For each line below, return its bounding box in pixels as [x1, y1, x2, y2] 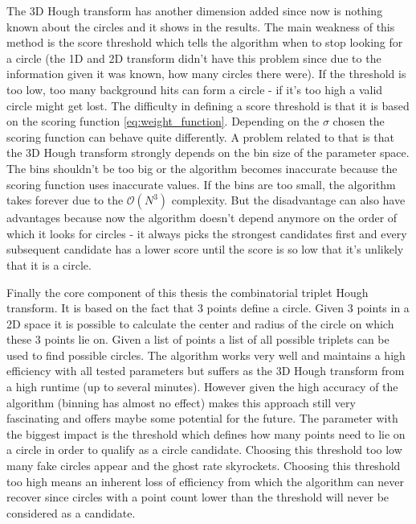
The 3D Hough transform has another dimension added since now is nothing [6, 2, 383, 19]
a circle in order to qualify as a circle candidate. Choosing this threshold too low [6, 441, 402, 458]
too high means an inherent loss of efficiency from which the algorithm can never [6, 472, 405, 489]
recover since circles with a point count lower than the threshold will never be [6, 489, 389, 505]
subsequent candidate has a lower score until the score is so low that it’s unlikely [6, 241, 404, 258]
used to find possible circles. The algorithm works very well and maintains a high [6, 346, 406, 363]
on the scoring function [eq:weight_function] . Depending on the [6, 113, 320, 130]
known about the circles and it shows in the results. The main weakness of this [6, 18, 395, 35]
